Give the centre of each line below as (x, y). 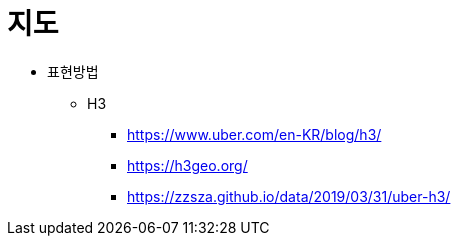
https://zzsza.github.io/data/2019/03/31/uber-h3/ (289, 196)
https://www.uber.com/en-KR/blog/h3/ (254, 134)
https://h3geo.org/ (187, 165)
